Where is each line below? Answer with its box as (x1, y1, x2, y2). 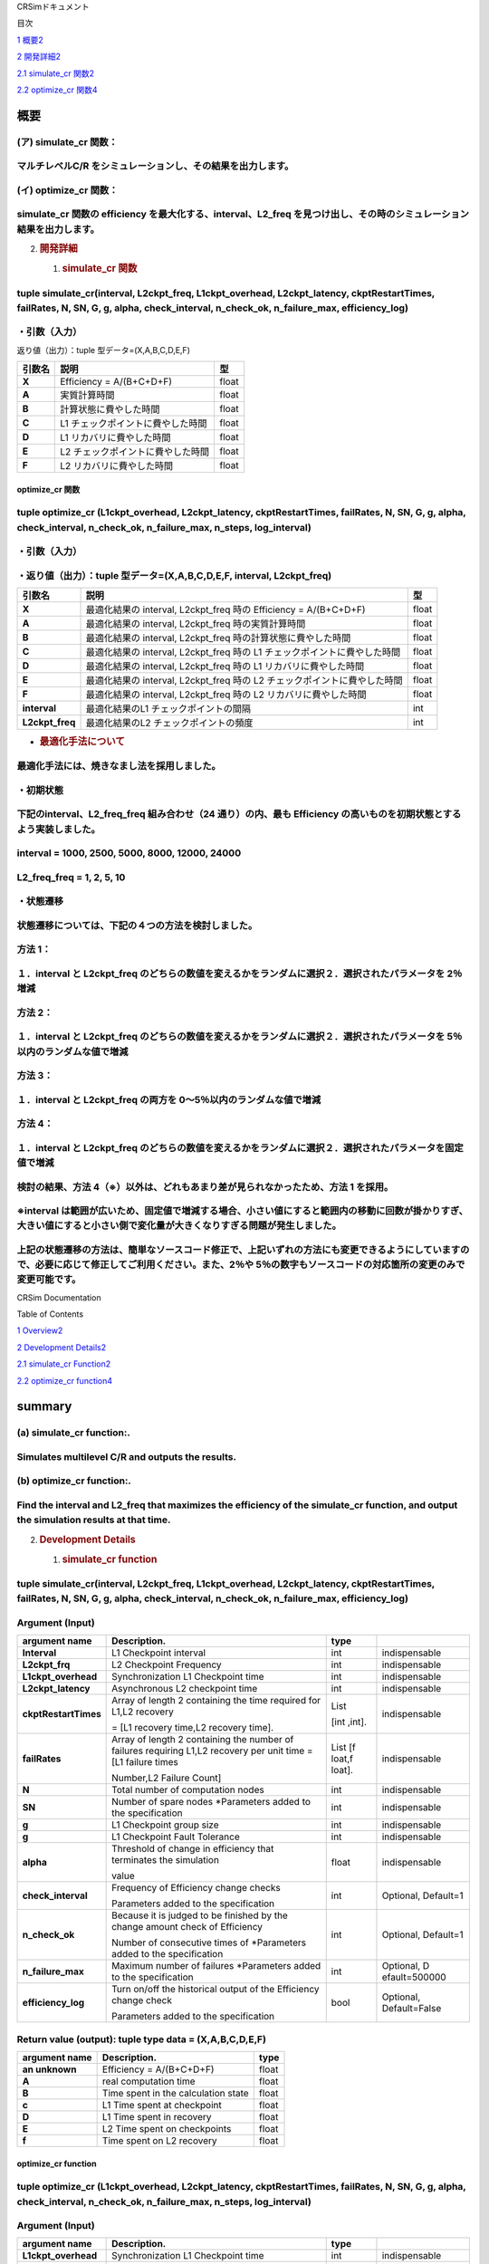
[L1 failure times (111, 1756, 178, 1769)
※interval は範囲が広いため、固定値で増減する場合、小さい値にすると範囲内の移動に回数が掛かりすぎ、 (16, 1204, 468, 1217)
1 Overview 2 (16, 1325, 63, 1336)
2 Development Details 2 (16, 1341, 107, 1353)
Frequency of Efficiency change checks (111, 1882, 281, 1895)
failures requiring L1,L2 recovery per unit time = (111, 1744, 313, 1757)
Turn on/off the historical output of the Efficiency (111, 1983, 320, 1996)
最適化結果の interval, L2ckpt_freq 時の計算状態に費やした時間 (85, 632, 351, 645)
